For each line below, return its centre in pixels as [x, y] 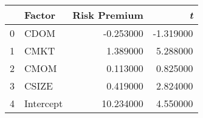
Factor [40, 15]
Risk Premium [108, 15]
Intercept [44, 103]
